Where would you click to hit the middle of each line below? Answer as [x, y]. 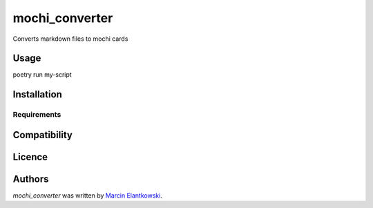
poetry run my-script [42, 75]
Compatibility [42, 135]
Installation [37, 94]
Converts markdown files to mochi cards [70, 39]
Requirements [37, 115]
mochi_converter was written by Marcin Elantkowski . [87, 195]
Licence [30, 157]
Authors [31, 179]
